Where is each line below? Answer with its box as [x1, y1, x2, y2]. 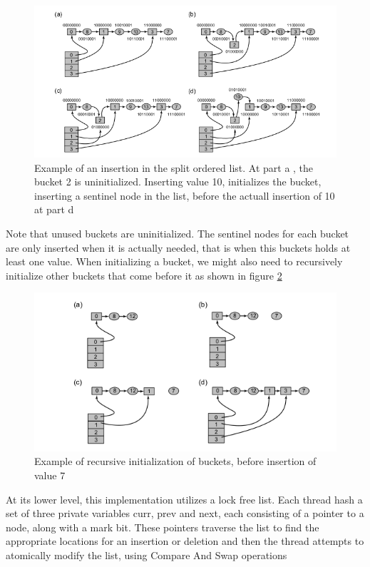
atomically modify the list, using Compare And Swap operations [6, 547, 287, 562]
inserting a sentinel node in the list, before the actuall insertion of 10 [34, 188, 335, 203]
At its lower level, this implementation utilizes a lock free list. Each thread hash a [6, 491, 363, 506]
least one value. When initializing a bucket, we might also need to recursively [6, 254, 343, 269]
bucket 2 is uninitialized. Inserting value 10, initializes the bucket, [34, 174, 322, 189]
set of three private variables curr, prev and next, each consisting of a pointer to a [6, 506, 364, 521]
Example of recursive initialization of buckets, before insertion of [34, 454, 317, 469]
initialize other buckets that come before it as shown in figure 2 [6, 267, 282, 282]
